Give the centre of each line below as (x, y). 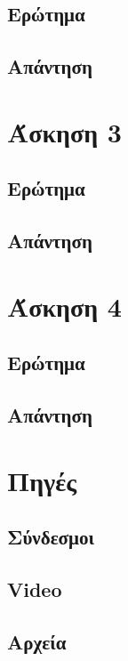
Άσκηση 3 (64, 131)
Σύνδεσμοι (51, 537)
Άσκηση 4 (64, 306)
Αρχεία (37, 641)
